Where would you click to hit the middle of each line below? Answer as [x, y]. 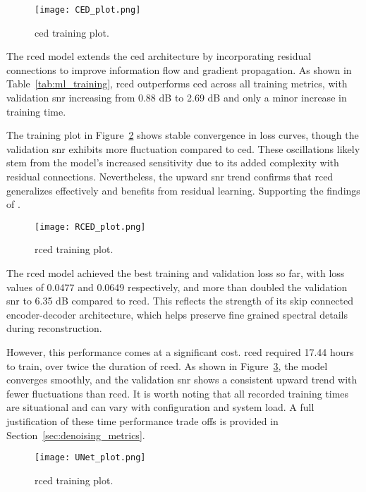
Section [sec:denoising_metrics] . [76, 435]
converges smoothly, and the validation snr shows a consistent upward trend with [182, 380]
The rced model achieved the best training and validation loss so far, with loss [176, 273]
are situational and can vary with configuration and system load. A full [160, 407]
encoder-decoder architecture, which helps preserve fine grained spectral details [177, 314]
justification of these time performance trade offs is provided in [142, 420]
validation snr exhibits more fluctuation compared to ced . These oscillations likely [183, 148]
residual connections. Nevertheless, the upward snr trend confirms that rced [170, 176]
